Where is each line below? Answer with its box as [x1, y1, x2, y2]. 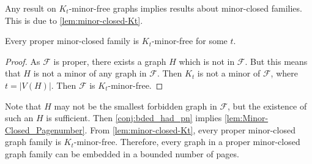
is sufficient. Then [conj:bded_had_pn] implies [46, 111, 222, 124]
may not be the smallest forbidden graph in [54, 99, 217, 112]
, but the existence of [228, 99, 307, 112]
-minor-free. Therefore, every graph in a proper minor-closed [73, 135, 300, 148]
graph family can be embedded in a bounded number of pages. [5, 147, 239, 160]
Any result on [5, 2, 56, 14]
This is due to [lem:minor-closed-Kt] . [5, 13, 143, 26]
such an [5, 111, 34, 124]
